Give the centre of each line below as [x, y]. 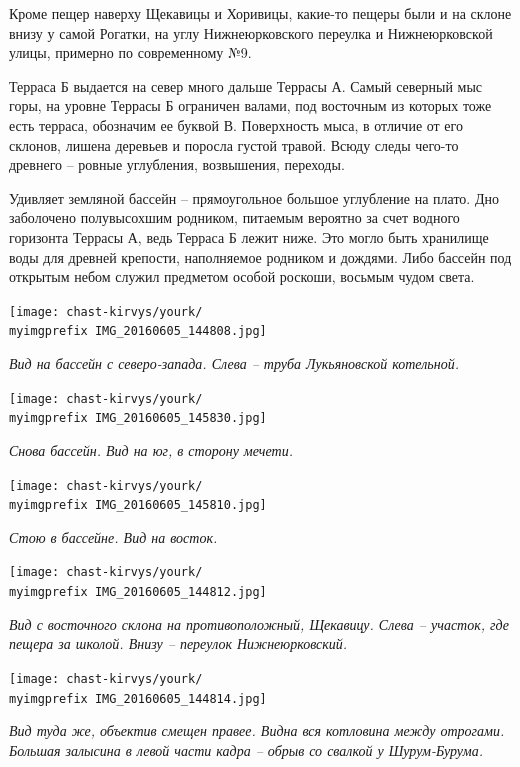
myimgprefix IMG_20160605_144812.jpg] [138, 592]
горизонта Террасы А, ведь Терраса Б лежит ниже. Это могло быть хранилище [249, 236]
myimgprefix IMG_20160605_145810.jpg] [138, 505]
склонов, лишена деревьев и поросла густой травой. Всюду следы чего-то [234, 144]
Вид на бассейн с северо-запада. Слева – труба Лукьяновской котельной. [234, 363]
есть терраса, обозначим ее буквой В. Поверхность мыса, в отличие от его [236, 124]
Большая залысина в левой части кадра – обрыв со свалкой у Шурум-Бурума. [246, 749]
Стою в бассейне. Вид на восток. [113, 536]
